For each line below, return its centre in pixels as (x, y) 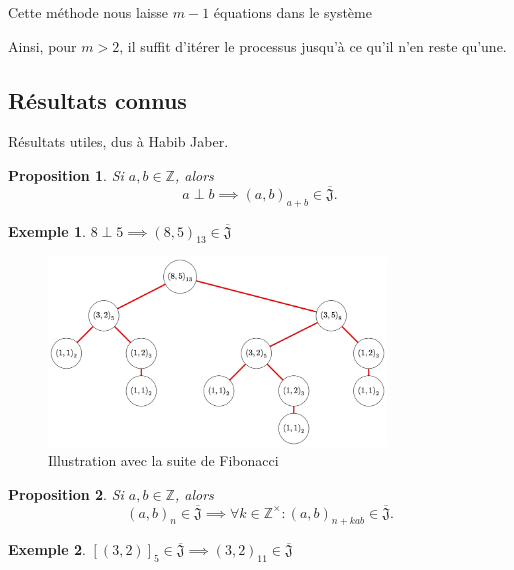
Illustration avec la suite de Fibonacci (163, 460)
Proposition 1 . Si (66, 174)
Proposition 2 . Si (66, 493)
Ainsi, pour (42, 45)
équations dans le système (292, 12)
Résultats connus (97, 99)
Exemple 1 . (47, 230)
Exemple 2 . (47, 549)
